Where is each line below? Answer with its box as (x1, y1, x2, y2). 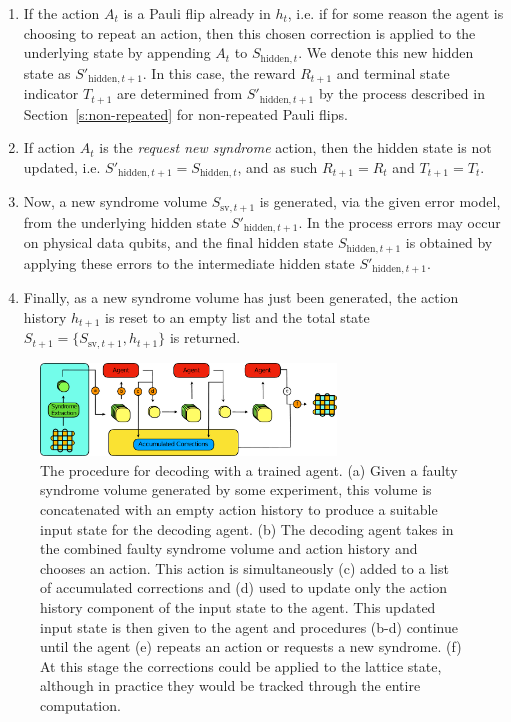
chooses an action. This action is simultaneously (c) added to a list (40, 557, 449, 578)
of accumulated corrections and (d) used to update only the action (40, 577, 448, 598)
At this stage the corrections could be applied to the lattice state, (40, 655, 442, 676)
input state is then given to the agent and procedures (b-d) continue (40, 616, 458, 637)
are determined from (117, 83, 243, 104)
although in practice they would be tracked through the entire (40, 675, 421, 696)
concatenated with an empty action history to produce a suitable (40, 498, 438, 519)
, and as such (237, 156, 318, 177)
